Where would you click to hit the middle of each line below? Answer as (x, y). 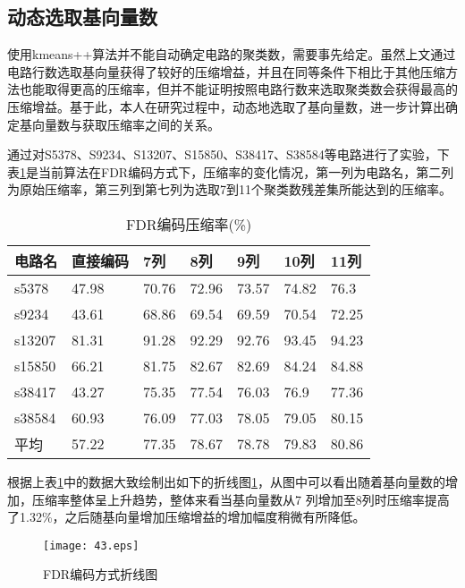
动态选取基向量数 (82, 17)
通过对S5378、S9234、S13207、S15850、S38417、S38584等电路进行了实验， (222, 154)
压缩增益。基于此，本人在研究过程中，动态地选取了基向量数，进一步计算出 (226, 106)
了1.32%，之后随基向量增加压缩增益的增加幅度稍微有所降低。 (186, 517)
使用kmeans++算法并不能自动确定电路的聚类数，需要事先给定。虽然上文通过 (232, 54)
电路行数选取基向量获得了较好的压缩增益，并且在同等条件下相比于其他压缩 (226, 71)
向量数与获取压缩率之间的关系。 (126, 124)
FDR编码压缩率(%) (189, 224)
